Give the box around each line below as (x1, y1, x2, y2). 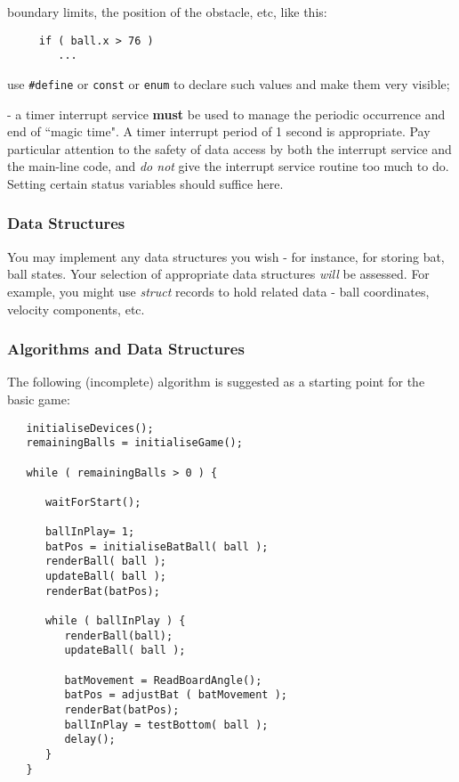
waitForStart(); (44, 495, 141, 509)
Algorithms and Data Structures (7, 338, 245, 360)
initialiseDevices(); (26, 421, 154, 435)
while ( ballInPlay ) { (44, 615, 186, 628)
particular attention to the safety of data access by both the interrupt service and (7, 139, 452, 158)
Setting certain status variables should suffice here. (7, 174, 284, 192)
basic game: (7, 389, 70, 408)
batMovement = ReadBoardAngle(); (64, 673, 262, 687)
